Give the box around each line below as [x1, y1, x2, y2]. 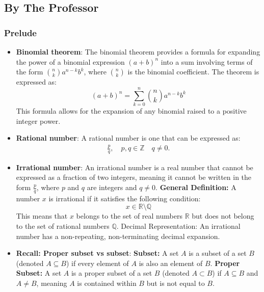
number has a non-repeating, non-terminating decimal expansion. [16, 230, 220, 241]
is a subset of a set [189, 248, 247, 258]
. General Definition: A [155, 182, 236, 193]
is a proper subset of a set [71, 268, 152, 278]
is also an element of [139, 257, 203, 268]
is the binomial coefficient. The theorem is [127, 66, 259, 77]
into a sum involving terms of [161, 56, 253, 67]
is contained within [77, 278, 137, 288]
